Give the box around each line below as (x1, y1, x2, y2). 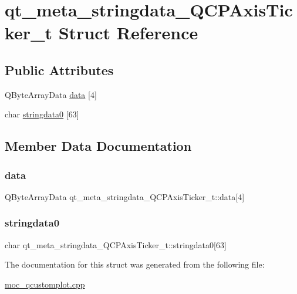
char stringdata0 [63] (5, 108, 79, 120)
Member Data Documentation (5, 137, 192, 155)
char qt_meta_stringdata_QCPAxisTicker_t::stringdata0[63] (5, 238, 227, 251)
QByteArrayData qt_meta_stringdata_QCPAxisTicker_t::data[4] (5, 190, 245, 202)
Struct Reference (58, 21, 198, 45)
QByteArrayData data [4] (5, 88, 97, 100)
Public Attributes (5, 60, 114, 79)
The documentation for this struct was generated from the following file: (5, 258, 265, 271)
